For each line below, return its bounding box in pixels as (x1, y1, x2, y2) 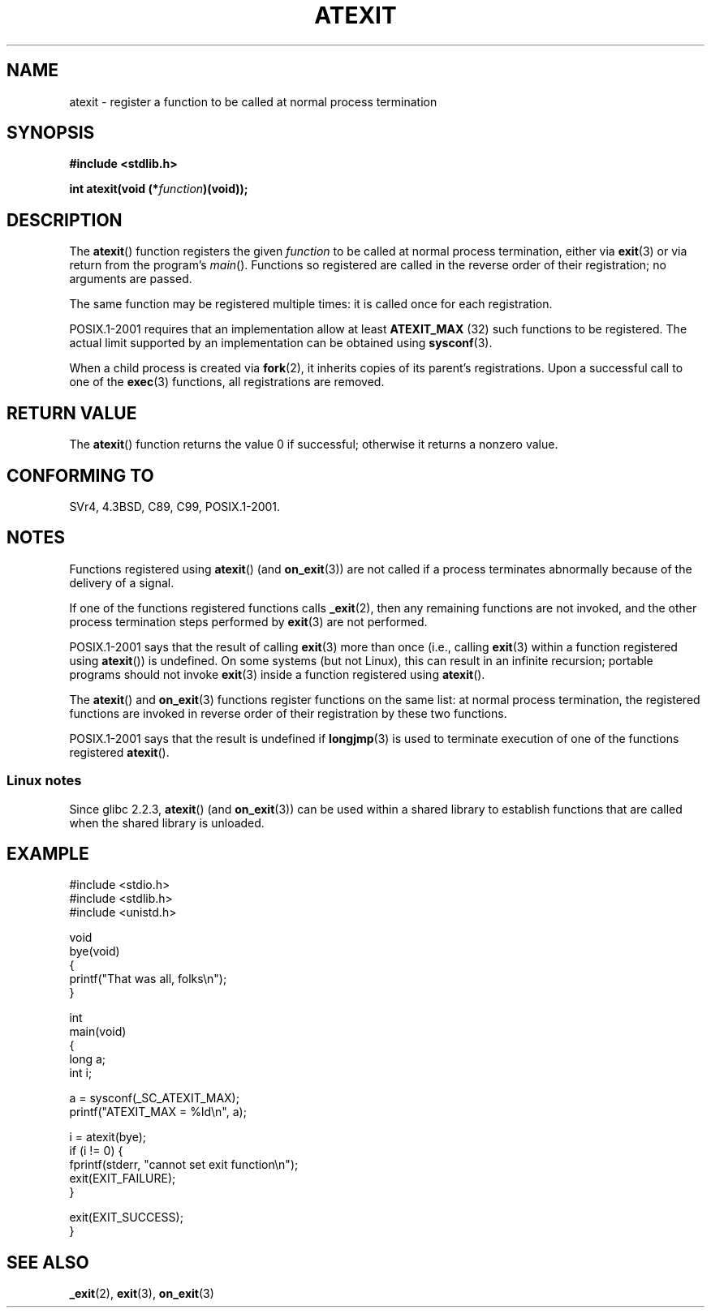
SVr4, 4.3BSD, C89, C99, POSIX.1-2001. (69, 499, 281, 513)
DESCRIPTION (6, 209, 123, 230)
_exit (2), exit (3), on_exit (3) (69, 1286, 214, 1301)
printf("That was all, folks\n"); (69, 972, 227, 986)
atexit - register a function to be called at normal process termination (69, 94, 437, 109)
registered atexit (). (69, 745, 170, 759)
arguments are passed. (69, 272, 192, 286)
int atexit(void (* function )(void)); (69, 182, 248, 196)
